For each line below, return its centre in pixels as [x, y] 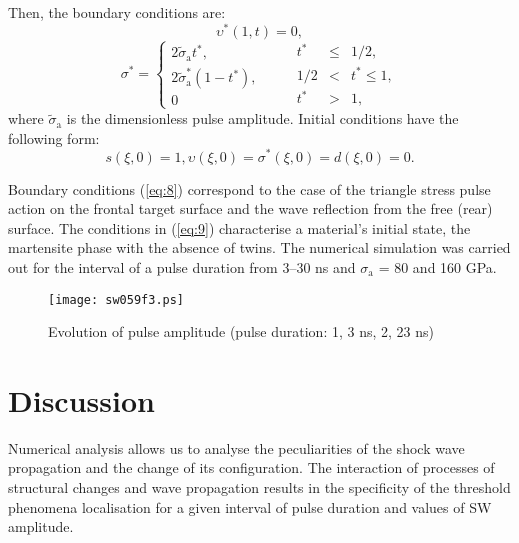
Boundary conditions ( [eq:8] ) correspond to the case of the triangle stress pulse [249, 188]
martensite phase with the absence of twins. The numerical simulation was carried [259, 247]
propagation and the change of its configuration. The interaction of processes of [251, 467]
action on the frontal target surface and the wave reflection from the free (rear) [250, 208]
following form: [54, 137]
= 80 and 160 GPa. [437, 266]
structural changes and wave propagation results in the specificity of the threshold [259, 487]
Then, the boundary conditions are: [117, 12]
